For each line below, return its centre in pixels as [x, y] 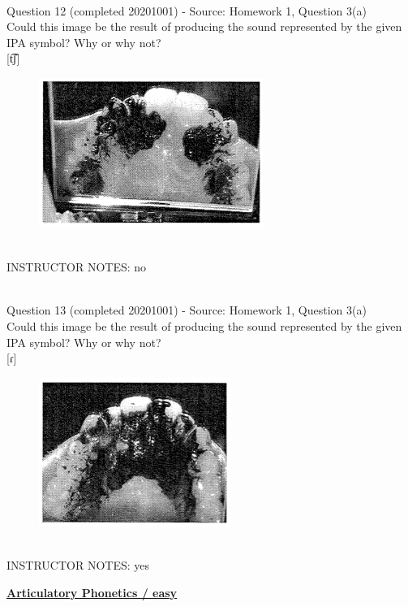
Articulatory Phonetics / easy [92, 592]
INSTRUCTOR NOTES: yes [78, 564]
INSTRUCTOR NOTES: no [77, 267]
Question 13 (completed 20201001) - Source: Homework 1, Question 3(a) [187, 310]
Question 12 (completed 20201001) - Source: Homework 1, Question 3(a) [187, 10]
